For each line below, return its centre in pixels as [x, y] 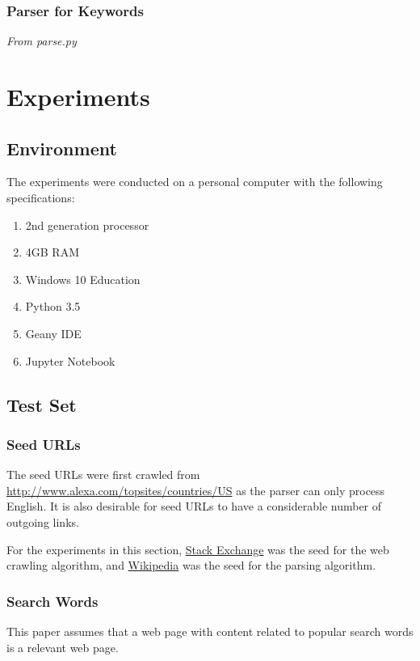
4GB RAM [52, 252]
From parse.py [42, 41]
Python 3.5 [53, 306]
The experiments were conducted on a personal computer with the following [195, 182]
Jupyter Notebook [70, 360]
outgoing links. [43, 521]
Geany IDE [53, 333]
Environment [62, 148]
